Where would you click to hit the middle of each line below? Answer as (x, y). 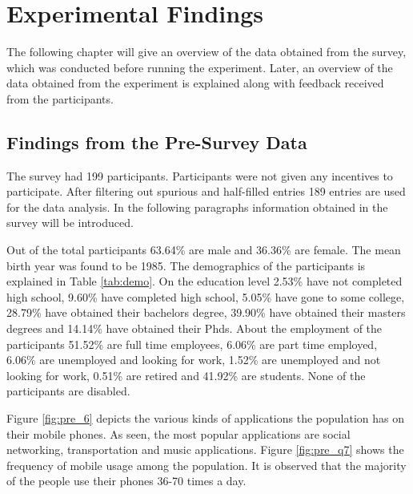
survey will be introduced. (70, 223)
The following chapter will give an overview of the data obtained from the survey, (206, 52)
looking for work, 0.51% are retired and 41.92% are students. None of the (186, 375)
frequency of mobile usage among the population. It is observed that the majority (206, 465)
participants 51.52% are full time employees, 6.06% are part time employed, (192, 344)
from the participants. (60, 98)
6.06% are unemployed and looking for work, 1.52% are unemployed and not (194, 360)
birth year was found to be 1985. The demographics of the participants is (186, 265)
